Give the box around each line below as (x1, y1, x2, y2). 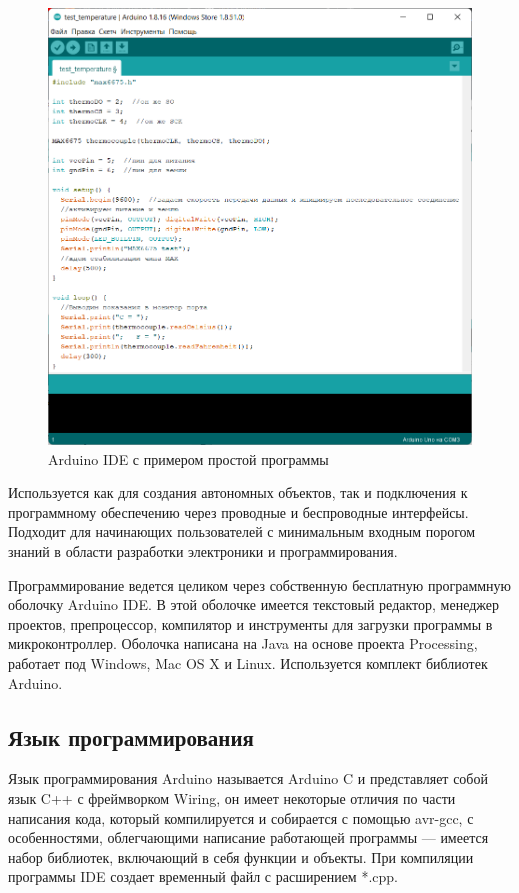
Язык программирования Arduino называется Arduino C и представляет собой (8, 768, 488, 789)
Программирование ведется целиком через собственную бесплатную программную (8, 574, 512, 595)
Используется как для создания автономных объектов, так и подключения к (8, 482, 468, 503)
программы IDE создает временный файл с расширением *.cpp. (8, 866, 398, 887)
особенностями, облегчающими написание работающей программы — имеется (8, 827, 489, 848)
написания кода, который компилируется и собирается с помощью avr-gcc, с (8, 807, 474, 828)
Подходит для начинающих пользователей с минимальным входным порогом (8, 521, 476, 542)
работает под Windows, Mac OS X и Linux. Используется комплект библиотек (8, 652, 488, 673)
